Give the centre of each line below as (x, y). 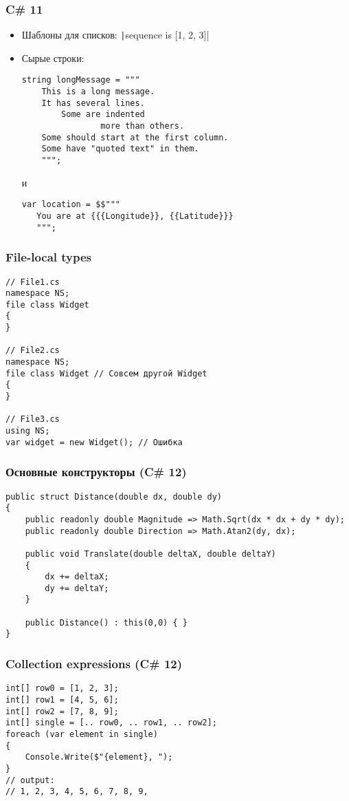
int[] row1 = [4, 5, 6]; (62, 699)
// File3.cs (33, 419)
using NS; (28, 431)
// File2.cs (33, 351)
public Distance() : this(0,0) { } (106, 622)
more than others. (143, 126)
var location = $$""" (71, 205)
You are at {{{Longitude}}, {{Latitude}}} (135, 216)
